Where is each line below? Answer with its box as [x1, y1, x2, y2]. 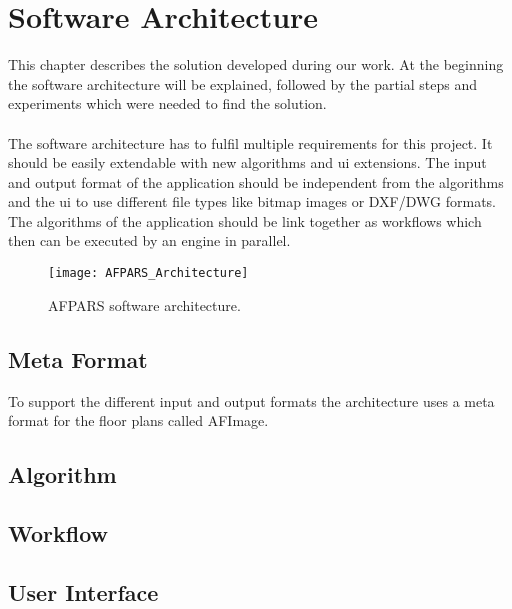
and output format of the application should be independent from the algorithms [8, 171, 504, 192]
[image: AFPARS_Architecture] [48, 266, 249, 281]
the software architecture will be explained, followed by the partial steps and [8, 73, 477, 94]
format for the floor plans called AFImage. [8, 410, 269, 431]
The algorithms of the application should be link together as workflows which [8, 210, 482, 231]
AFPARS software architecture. [48, 294, 241, 315]
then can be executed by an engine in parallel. [8, 230, 291, 251]
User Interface [8, 576, 159, 607]
